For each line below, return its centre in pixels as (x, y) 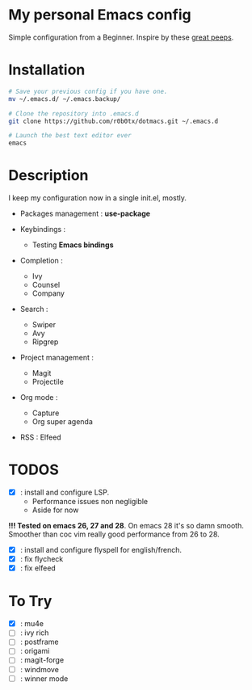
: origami (35, 651)
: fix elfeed (38, 568)
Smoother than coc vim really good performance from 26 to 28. (114, 534)
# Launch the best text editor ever (70, 136)
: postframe (39, 642)
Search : (34, 309)
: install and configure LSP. (65, 492)
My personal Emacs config (100, 15)
